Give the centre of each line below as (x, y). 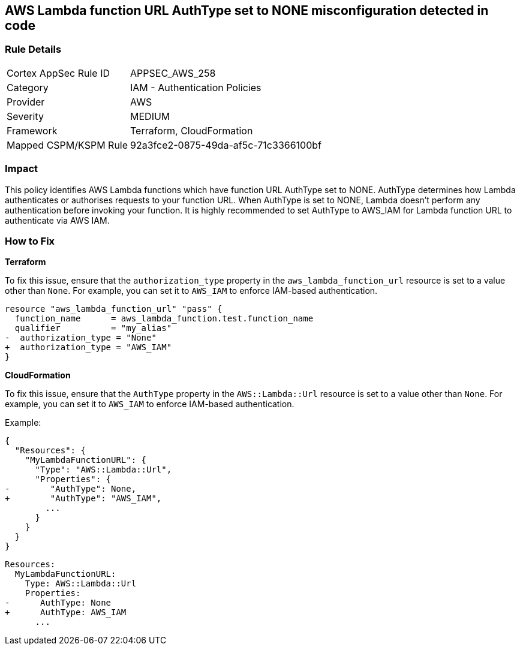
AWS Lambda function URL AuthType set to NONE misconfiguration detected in (247, 10)
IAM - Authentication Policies (196, 87)
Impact (22, 169)
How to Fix (30, 241)
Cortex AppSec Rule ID (58, 73)
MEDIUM (150, 116)
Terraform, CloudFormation (192, 130)
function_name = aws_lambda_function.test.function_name (164, 319)
